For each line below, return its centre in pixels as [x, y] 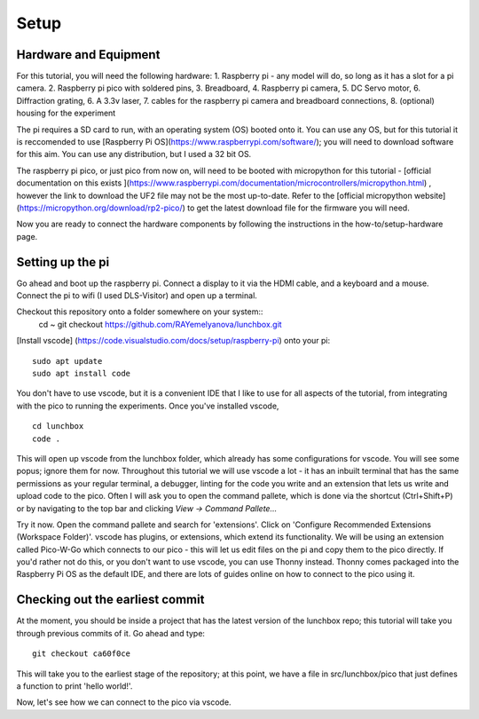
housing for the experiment [66, 113]
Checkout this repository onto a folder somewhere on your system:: [140, 312]
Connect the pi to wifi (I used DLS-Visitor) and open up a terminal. [137, 296]
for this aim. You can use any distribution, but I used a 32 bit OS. [134, 154]
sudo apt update [67, 361]
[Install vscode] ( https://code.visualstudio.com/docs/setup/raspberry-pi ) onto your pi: [173, 341]
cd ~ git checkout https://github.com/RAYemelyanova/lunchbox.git [161, 324]
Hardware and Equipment [88, 55]
